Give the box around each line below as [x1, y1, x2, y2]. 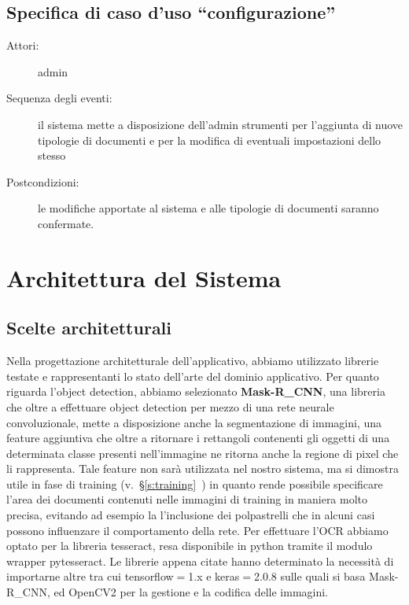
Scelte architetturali [6, 315, 172, 340]
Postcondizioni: [6, 173, 79, 190]
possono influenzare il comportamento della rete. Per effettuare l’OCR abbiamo [6, 522, 389, 538]
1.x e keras [188, 568, 240, 585]
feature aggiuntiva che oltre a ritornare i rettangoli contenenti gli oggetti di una [6, 430, 390, 446]
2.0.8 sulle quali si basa [253, 568, 366, 585]
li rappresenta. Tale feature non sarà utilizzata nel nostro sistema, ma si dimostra [6, 460, 399, 477]
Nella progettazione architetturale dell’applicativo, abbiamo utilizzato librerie [6, 352, 379, 369]
